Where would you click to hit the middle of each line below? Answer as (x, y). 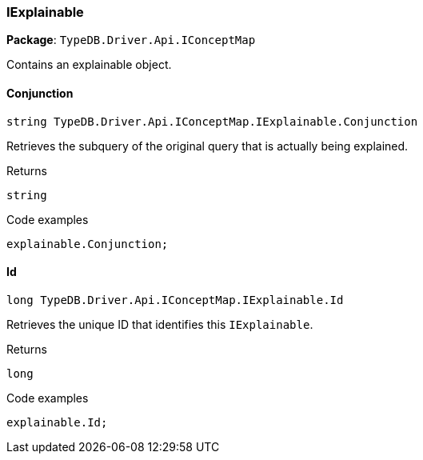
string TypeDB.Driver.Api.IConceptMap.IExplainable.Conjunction (212, 121)
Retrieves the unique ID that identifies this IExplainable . (160, 324)
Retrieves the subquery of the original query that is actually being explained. (208, 146)
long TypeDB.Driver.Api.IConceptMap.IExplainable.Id (175, 300)
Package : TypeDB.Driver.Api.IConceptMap (131, 40)
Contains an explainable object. (89, 65)
